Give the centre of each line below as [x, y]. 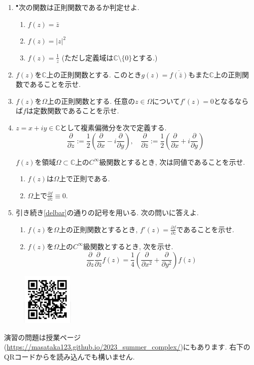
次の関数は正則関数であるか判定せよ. [79, 7]
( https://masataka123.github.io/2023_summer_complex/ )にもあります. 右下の [127, 347]
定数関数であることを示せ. [76, 111]
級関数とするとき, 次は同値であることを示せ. [172, 162]
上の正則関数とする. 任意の [91, 101]
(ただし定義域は [88, 57]
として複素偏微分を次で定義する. [113, 127]
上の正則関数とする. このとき [94, 74]
